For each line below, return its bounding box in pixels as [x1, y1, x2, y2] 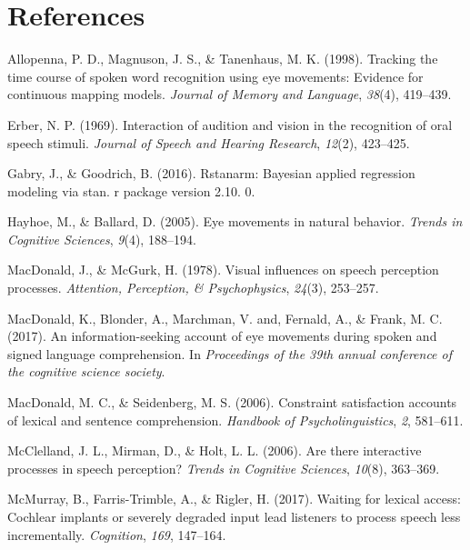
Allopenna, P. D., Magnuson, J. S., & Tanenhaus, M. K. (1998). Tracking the [7, 49, 438, 68]
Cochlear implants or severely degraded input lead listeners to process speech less [7, 507, 461, 525]
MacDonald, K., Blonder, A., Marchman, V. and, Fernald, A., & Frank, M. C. [7, 308, 443, 327]
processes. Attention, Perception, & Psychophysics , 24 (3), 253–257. [7, 278, 379, 297]
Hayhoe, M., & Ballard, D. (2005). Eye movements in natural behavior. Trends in [7, 212, 463, 231]
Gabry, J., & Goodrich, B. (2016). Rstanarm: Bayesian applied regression [7, 164, 415, 183]
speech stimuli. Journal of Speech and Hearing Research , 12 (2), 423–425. [7, 133, 410, 152]
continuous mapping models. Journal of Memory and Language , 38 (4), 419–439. [7, 85, 452, 104]
